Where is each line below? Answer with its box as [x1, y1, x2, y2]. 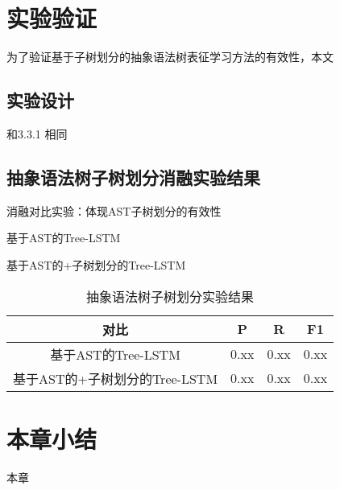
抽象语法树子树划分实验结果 [86, 286, 255, 306]
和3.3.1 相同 [6, 125, 68, 142]
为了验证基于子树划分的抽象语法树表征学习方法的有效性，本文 [6, 48, 334, 65]
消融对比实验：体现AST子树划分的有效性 [6, 202, 222, 219]
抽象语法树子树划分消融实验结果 [6, 164, 260, 189]
